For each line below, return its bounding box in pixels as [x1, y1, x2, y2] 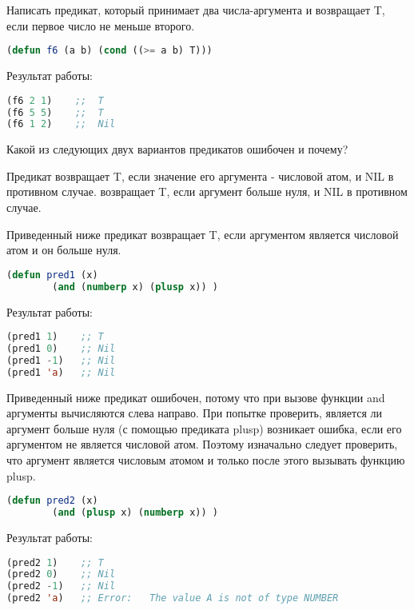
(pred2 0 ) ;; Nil [6, 568, 116, 580]
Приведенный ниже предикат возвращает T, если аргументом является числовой [6, 225, 399, 242]
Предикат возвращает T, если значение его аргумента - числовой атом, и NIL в [6, 167, 394, 184]
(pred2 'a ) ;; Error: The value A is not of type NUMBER [6, 592, 339, 604]
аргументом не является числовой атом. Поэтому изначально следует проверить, [6, 436, 398, 453]
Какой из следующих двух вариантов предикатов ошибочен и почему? [6, 141, 348, 157]
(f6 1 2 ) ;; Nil [6, 118, 116, 130]
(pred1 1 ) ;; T [6, 331, 104, 343]
